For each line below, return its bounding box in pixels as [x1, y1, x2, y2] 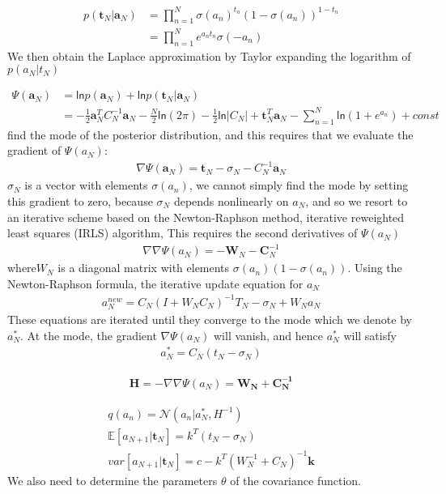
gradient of [7, 142, 62, 159]
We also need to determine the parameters [7, 471, 218, 488]
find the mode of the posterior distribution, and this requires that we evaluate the [7, 126, 414, 143]
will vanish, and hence [213, 326, 324, 343]
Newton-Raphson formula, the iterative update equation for [7, 275, 304, 292]
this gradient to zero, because [7, 192, 153, 209]
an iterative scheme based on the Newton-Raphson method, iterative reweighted [7, 208, 405, 225]
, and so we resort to [305, 192, 408, 209]
